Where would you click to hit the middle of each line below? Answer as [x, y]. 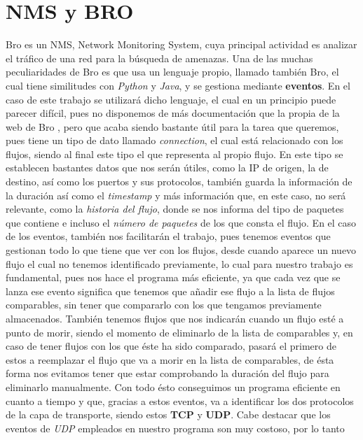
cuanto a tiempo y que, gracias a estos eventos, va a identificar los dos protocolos [180, 400]
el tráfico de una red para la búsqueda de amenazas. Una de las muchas [159, 58]
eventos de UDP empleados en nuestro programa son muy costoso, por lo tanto [175, 428]
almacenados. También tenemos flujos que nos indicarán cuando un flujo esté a [175, 318]
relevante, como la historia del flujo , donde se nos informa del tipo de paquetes [175, 209]
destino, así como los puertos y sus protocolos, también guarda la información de [179, 182]
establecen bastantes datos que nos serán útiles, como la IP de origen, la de [167, 168]
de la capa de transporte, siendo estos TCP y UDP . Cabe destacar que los [168, 414]
